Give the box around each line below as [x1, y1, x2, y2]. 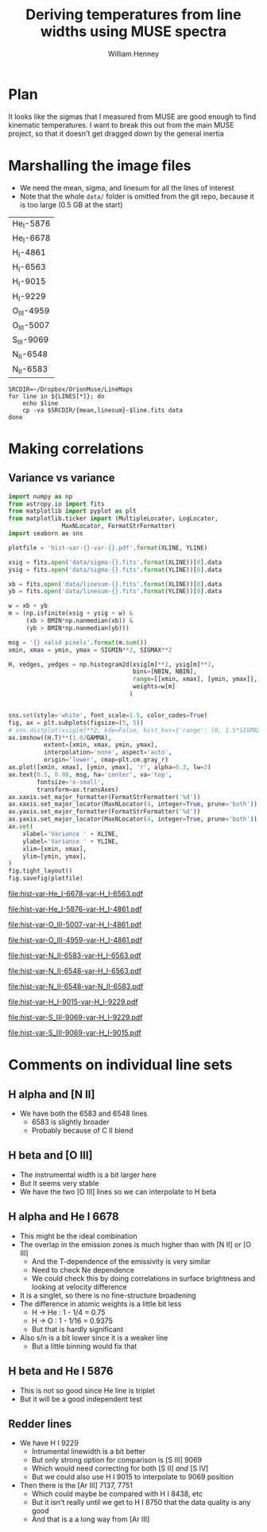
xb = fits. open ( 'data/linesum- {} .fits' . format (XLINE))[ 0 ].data [8, 580, 222, 588]
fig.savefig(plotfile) [8, 875, 83, 883]
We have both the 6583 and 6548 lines [19, 1109, 148, 1118]
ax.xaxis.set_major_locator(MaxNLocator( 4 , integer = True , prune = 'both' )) [8, 800, 258, 809]
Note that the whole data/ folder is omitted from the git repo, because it [19, 191, 254, 201]
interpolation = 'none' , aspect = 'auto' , [43, 748, 172, 757]
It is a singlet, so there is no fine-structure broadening [19, 1290, 196, 1300]
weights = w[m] [132, 683, 176, 691]
